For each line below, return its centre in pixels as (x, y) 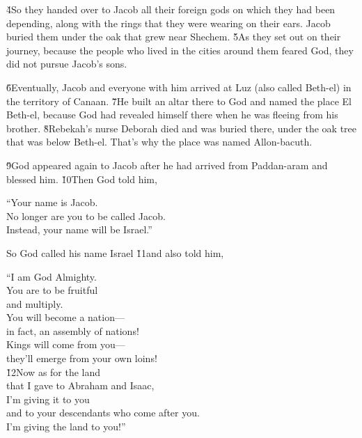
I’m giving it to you (48, 399)
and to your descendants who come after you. (103, 413)
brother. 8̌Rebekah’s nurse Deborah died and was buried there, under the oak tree (182, 128)
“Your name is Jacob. (52, 202)
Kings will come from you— (66, 344)
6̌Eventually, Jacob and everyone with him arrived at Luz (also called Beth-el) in (179, 87)
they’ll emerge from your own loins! (82, 358)
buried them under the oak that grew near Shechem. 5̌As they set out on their (174, 37)
